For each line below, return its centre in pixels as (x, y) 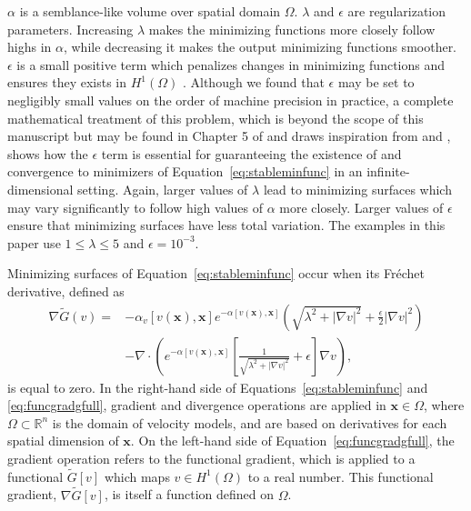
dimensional (40, 189)
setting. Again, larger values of (163, 189)
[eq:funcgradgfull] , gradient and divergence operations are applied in (197, 405)
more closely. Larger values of (361, 207)
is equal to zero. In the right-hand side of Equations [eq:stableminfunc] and (218, 387)
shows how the (48, 153)
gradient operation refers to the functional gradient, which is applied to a (211, 458)
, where (444, 405)
